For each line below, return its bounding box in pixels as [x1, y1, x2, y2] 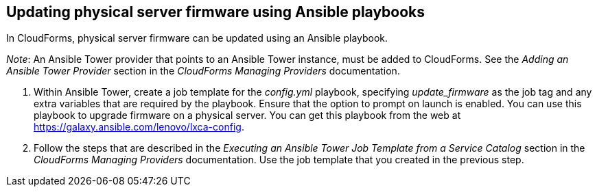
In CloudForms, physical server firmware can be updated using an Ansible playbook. [6, 32, 388, 44]
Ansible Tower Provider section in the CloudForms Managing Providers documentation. [6, 65, 400, 77]
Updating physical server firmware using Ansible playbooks [6, 3, 425, 20]
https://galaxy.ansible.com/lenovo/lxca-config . [34, 121, 244, 133]
